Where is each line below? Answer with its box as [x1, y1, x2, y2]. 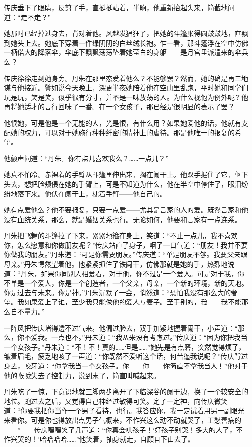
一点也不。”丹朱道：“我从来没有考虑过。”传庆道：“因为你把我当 [51, 332, 248, 342]
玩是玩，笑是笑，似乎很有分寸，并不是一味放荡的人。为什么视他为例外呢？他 [4, 92, 248, 102]
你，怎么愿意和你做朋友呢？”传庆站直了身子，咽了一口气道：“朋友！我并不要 [4, 239, 248, 250]
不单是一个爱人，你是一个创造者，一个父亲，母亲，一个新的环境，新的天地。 [4, 278, 248, 288]
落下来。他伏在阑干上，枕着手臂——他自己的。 [17, 188, 167, 198]
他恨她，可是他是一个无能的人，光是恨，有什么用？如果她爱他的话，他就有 [4, 117, 241, 128]
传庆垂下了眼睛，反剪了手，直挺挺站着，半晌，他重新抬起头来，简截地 [4, 2, 228, 12]
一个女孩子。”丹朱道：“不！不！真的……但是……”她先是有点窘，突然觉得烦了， [4, 341, 246, 351]
